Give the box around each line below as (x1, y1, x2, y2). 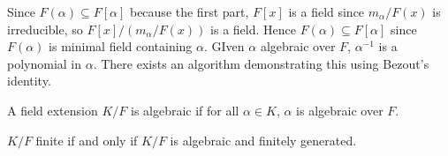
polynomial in (7, 54, 82, 72)
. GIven (204, 37, 245, 56)
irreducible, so (7, 19, 83, 38)
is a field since (288, 3, 365, 20)
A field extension (7, 100, 98, 119)
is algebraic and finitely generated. (170, 130, 357, 149)
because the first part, (129, 3, 249, 20)
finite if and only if (35, 130, 138, 149)
